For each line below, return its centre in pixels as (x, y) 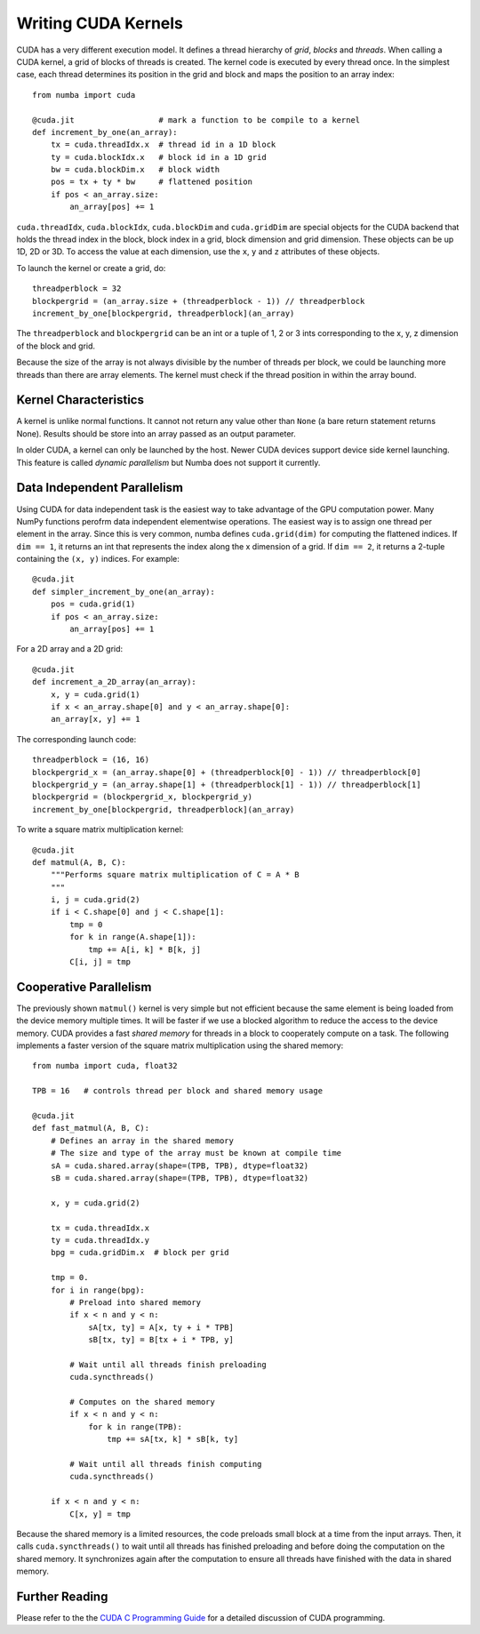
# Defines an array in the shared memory (142, 1141)
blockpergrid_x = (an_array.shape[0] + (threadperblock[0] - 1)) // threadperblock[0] (227, 772)
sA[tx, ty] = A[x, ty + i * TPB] (161, 1327)
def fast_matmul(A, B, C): (91, 1128)
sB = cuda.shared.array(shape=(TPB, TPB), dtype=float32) (180, 1178)
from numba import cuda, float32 (105, 1066)
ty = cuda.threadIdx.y (100, 1240)
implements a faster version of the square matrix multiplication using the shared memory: (180, 1045)
